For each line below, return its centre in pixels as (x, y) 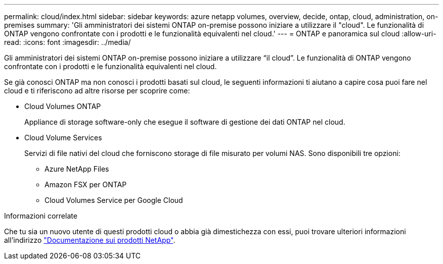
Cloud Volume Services (63, 138)
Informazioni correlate (41, 216)
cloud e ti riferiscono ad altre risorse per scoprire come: (97, 91)
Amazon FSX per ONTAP (86, 184)
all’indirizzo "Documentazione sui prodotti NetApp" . (90, 240)
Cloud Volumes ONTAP (63, 106)
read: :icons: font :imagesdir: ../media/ (68, 42)
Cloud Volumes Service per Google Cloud (114, 200)
